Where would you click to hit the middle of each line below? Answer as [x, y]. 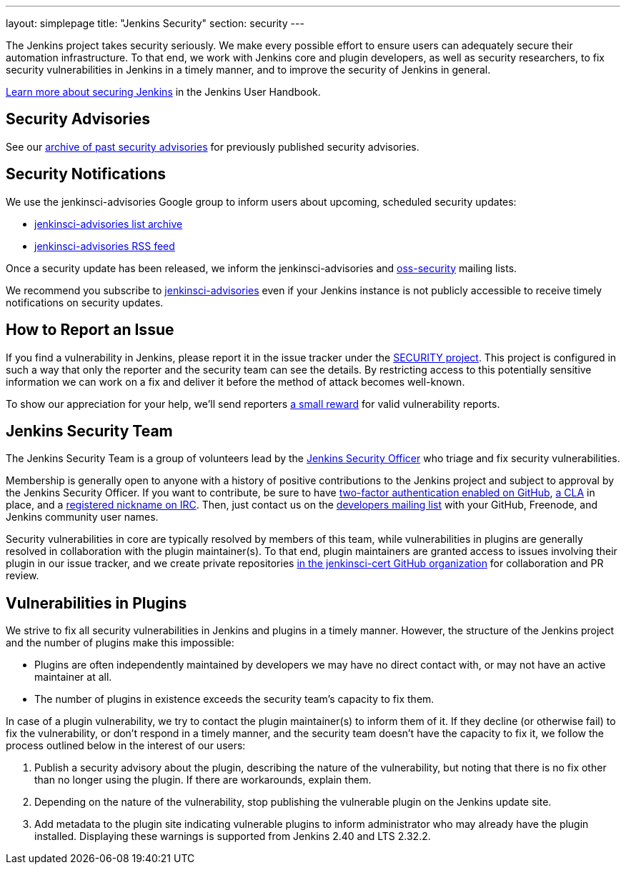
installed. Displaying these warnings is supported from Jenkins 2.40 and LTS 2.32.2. [233, 836]
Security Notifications [86, 174]
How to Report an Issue [90, 330]
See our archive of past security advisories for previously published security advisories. [213, 146]
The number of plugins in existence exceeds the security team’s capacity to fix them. [234, 699]
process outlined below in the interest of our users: [126, 746]
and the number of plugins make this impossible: [120, 643]
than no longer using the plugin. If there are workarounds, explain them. [203, 780]
